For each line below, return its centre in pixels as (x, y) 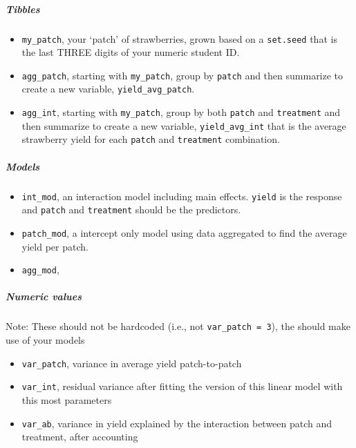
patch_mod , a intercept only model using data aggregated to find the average (184, 232)
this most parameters (67, 400)
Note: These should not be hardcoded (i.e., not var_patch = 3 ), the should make (178, 326)
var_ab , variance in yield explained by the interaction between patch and (177, 423)
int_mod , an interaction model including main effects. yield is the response (182, 196)
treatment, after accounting (80, 437)
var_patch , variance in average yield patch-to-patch (132, 363)
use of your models (45, 340)
